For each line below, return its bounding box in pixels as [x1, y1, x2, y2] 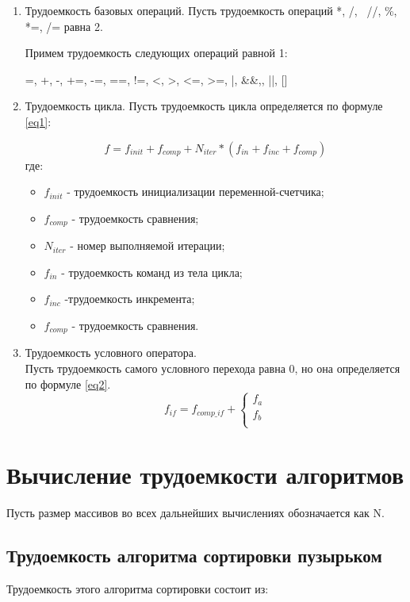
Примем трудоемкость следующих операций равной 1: [25, 44, 288, 61]
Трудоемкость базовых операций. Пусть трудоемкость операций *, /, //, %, [25, 2, 397, 18]
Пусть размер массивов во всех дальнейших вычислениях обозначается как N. [6, 504, 385, 520]
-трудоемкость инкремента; [64, 290, 195, 307]
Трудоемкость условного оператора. [25, 344, 197, 361]
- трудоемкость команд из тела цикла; [61, 263, 243, 280]
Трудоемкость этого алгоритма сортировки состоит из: [6, 580, 269, 596]
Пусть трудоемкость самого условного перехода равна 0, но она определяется [25, 360, 400, 377]
